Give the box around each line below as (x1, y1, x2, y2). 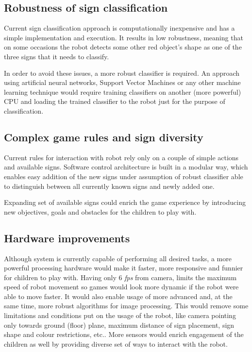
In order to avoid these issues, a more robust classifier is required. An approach (4, 67, 240, 78)
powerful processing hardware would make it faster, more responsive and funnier (4, 263, 243, 273)
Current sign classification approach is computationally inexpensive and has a (4, 23, 235, 33)
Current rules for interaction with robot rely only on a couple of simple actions (4, 152, 239, 162)
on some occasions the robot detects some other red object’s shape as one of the (4, 42, 242, 52)
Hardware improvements (4, 230, 130, 245)
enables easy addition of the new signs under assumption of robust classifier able (4, 171, 243, 181)
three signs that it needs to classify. (4, 51, 109, 61)
